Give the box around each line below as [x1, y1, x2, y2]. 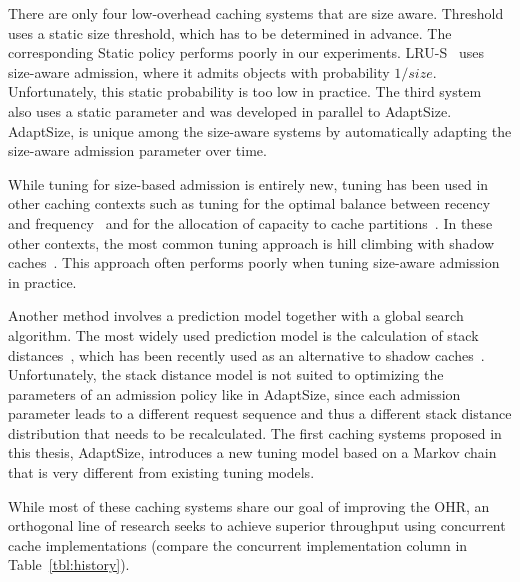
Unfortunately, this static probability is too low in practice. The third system [8, 81, 482, 102]
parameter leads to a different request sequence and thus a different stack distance [8, 403, 512, 424]
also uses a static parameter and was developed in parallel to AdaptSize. [8, 100, 452, 121]
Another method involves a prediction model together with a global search [8, 305, 464, 326]
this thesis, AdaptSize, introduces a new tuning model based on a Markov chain [8, 442, 497, 463]
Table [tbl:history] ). [8, 554, 130, 575]
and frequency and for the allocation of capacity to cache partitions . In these [8, 212, 493, 233]
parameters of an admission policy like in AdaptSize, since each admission [8, 383, 461, 404]
